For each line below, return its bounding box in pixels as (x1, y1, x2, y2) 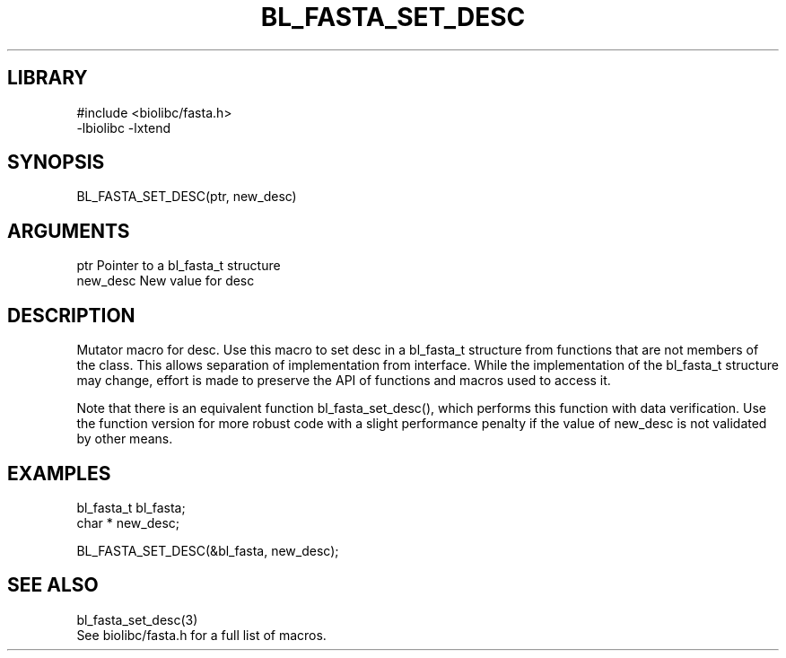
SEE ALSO (7, 574, 99, 597)
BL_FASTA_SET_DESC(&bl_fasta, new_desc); (76, 542, 339, 558)
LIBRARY (7, 66, 88, 90)
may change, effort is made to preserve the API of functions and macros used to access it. (76, 373, 611, 389)
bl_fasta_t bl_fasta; (76, 499, 186, 515)
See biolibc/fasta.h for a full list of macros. (76, 627, 327, 643)
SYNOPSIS (7, 151, 105, 174)
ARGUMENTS (7, 219, 130, 242)
